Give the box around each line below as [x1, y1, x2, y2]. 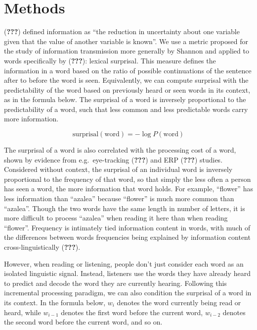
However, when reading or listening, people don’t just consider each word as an [4, 258, 244, 269]
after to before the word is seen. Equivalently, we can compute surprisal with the [4, 75, 249, 85]
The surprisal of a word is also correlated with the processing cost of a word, [4, 145, 236, 155]
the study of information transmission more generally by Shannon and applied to [4, 46, 249, 56]
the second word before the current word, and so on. [4, 317, 163, 327]
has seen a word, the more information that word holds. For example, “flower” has [4, 183, 253, 194]
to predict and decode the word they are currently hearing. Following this [4, 277, 227, 288]
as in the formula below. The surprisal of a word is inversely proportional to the [4, 94, 246, 105]
